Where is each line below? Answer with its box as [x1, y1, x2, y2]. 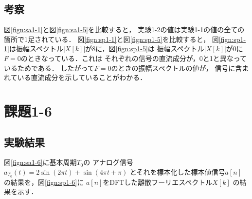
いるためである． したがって [4, 62, 94, 73]
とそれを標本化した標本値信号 [129, 166, 225, 177]
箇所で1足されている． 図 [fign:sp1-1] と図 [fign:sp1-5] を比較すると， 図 [4, 34, 219, 44]
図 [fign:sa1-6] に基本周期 [4, 157, 77, 167]
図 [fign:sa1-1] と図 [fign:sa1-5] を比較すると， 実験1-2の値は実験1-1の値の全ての [4, 24, 245, 35]
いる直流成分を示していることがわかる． [17, 72, 147, 82]
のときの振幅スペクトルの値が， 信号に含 [111, 62, 242, 73]
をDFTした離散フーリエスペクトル [103, 177, 213, 187]
